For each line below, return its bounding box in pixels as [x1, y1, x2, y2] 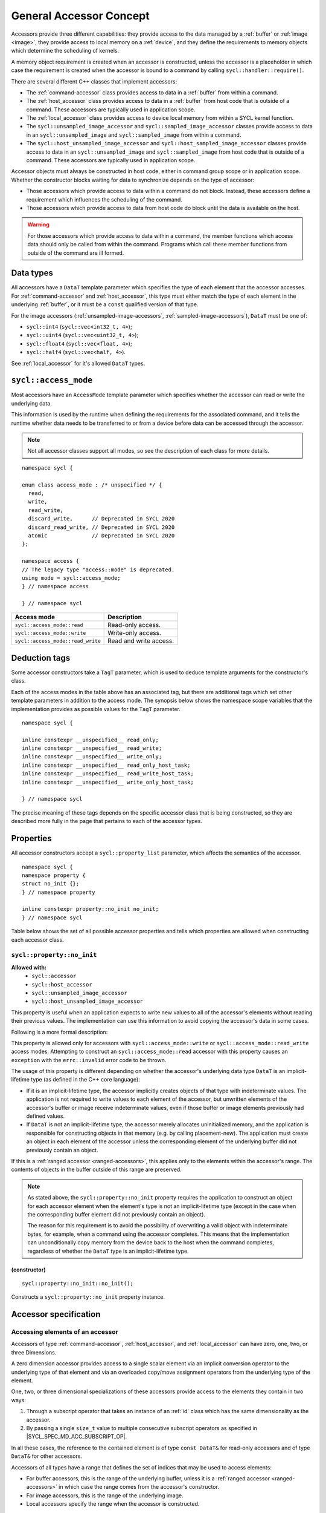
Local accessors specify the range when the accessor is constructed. [26, 1500, 200, 1508]
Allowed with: [11, 963, 46, 971]
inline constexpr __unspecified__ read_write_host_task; [22, 770, 194, 777]
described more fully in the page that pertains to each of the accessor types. [11, 818, 202, 825]
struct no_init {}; [22, 881, 80, 887]
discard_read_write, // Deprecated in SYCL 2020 [28, 523, 175, 531]
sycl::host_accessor [31, 981, 93, 988]
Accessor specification [11, 1309, 101, 1319]
